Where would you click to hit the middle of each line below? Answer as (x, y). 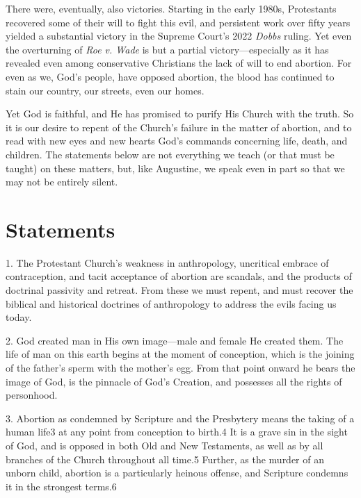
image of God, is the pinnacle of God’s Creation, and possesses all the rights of (174, 381)
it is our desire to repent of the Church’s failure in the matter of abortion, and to (179, 127)
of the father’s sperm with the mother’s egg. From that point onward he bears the (180, 367)
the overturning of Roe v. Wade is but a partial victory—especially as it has (167, 49)
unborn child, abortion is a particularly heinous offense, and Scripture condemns (177, 473)
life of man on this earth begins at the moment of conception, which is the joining (180, 354)
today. (19, 317)
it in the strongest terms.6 (61, 486)
